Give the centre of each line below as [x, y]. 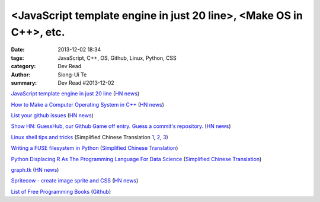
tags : [17, 58]
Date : [18, 50]
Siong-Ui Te [72, 75]
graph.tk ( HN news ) [35, 170]
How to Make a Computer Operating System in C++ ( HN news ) [87, 104]
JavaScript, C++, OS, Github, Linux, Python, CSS [117, 58]
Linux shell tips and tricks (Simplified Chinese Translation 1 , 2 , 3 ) [89, 137]
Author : [21, 75]
